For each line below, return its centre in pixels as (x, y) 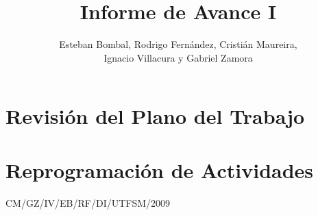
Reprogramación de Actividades (160, 169)
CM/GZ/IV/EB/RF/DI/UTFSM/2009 (88, 202)
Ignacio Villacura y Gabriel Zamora (178, 57)
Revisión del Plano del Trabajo (155, 116)
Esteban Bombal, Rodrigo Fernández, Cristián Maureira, (178, 44)
